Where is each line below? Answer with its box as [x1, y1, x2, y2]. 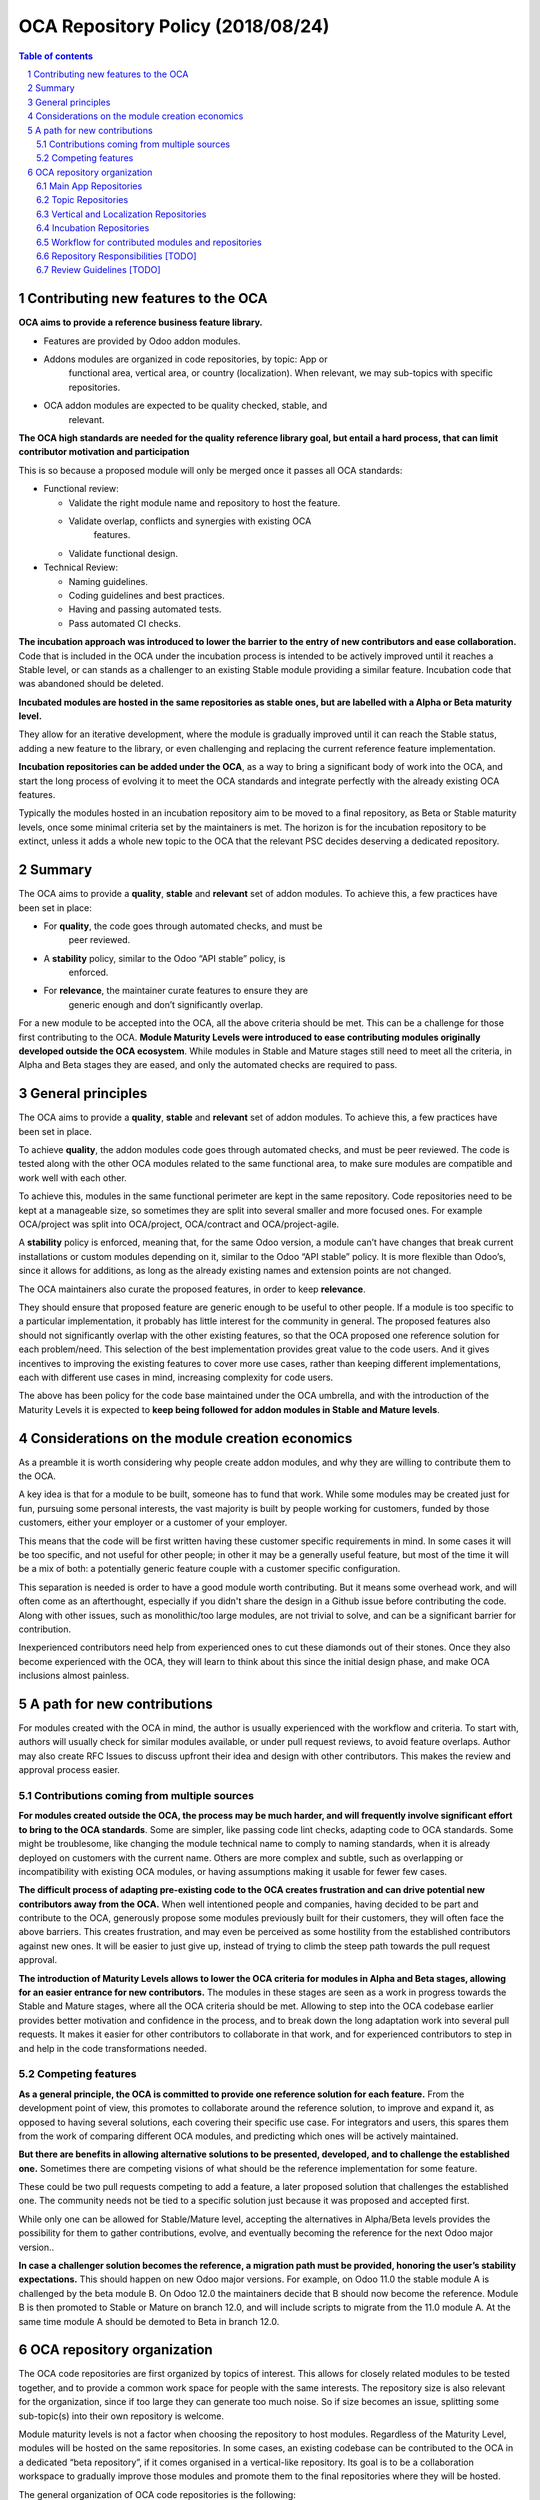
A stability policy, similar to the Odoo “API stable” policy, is [43, 952, 286, 964]
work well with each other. [18, 1171, 127, 1184]
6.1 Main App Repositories [36, 180, 143, 192]
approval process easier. [18, 1764, 120, 1776]
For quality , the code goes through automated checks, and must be [43, 920, 323, 932]
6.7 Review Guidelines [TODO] [36, 264, 161, 276]
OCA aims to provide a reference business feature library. [18, 316, 264, 329]
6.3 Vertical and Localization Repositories [36, 208, 207, 220]
